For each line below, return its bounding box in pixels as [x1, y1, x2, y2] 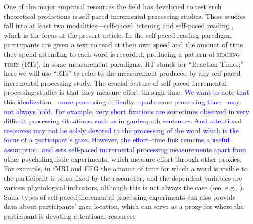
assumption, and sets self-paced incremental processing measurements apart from [4, 144, 246, 154]
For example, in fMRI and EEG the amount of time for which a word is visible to [4, 163, 248, 173]
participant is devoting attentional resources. [4, 211, 137, 221]
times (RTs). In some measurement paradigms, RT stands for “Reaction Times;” [4, 58, 244, 69]
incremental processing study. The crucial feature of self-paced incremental [4, 77, 227, 87]
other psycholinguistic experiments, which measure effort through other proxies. [4, 154, 242, 164]
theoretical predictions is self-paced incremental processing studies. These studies [4, 11, 246, 21]
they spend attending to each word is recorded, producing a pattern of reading [4, 49, 240, 59]
